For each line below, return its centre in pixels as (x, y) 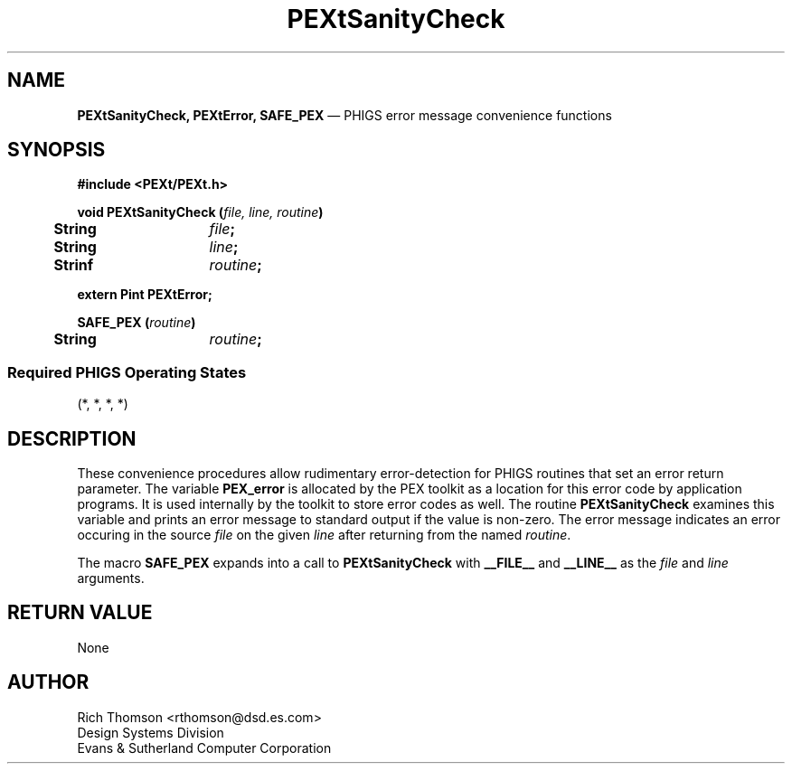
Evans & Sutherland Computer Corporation (204, 747)
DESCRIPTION (72, 438)
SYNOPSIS (57, 150)
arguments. (111, 578)
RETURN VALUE (80, 613)
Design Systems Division (151, 732)
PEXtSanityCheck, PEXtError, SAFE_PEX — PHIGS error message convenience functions (344, 115)
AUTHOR (48, 682)
